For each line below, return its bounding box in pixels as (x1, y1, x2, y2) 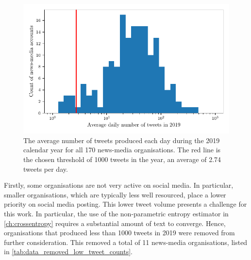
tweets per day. (23, 163, 68, 174)
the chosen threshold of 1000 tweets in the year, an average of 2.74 (23, 154, 221, 164)
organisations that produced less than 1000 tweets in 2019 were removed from (4, 227, 235, 238)
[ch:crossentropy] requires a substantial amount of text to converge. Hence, (4, 218, 226, 228)
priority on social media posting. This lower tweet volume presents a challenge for (4, 199, 247, 209)
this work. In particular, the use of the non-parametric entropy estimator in (4, 208, 229, 218)
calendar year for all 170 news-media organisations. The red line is (23, 145, 221, 155)
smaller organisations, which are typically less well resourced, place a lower (4, 189, 226, 199)
